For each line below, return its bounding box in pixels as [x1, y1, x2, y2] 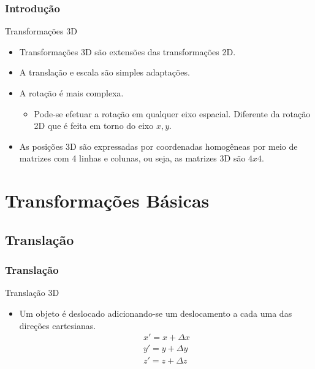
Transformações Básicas [5, 188, 210, 213]
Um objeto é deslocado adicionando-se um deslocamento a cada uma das [19, 306, 292, 319]
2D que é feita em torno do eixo [34, 119, 154, 132]
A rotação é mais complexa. [19, 87, 124, 99]
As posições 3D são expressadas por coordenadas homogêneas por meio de [19, 139, 298, 152]
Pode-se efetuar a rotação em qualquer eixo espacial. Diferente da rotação [34, 107, 311, 120]
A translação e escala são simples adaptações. [19, 66, 190, 79]
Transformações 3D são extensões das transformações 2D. [19, 45, 236, 58]
